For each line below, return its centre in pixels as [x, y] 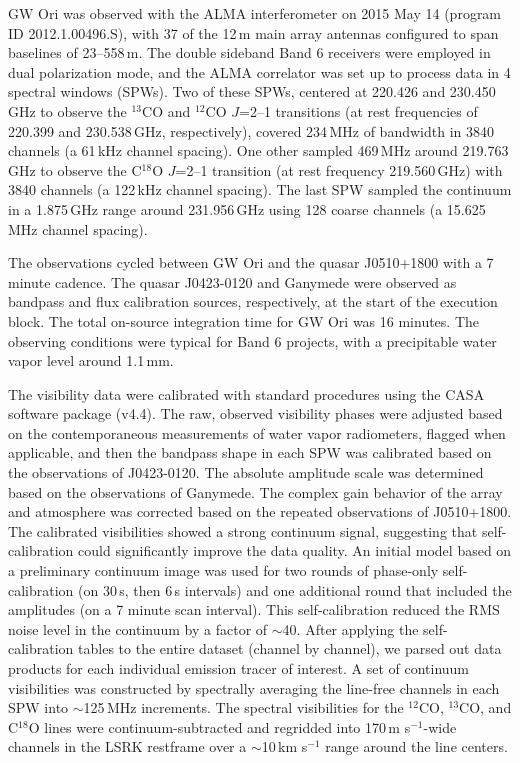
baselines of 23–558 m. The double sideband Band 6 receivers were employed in [249, 52]
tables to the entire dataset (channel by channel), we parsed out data [290, 648]
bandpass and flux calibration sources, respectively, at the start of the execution [253, 301]
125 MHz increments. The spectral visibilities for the [243, 707]
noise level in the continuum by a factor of [138, 628]
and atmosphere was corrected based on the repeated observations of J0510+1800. [260, 511]
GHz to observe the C [75, 169]
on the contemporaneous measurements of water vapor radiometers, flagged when [257, 432]
